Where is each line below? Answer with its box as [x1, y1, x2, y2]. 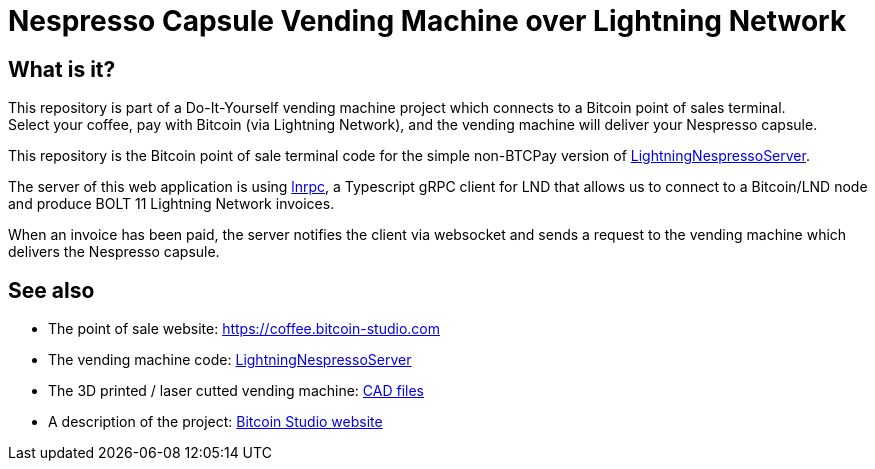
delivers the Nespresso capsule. [8, 243, 220, 261]
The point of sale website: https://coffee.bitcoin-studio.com [48, 320, 440, 338]
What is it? [8, 56, 116, 82]
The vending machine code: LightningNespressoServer [48, 351, 412, 369]
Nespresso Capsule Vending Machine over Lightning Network [8, 4, 847, 38]
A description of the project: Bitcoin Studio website [48, 413, 383, 431]
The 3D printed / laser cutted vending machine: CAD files [48, 382, 424, 400]
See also [8, 277, 95, 303]
